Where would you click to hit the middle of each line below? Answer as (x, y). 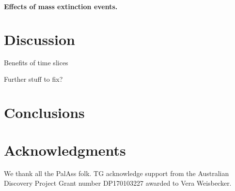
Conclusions (44, 112)
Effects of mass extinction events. (61, 6)
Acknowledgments (65, 150)
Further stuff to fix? (33, 79)
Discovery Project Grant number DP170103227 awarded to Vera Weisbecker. (118, 183)
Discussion (39, 39)
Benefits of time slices (36, 63)
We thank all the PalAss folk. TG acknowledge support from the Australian (117, 173)
